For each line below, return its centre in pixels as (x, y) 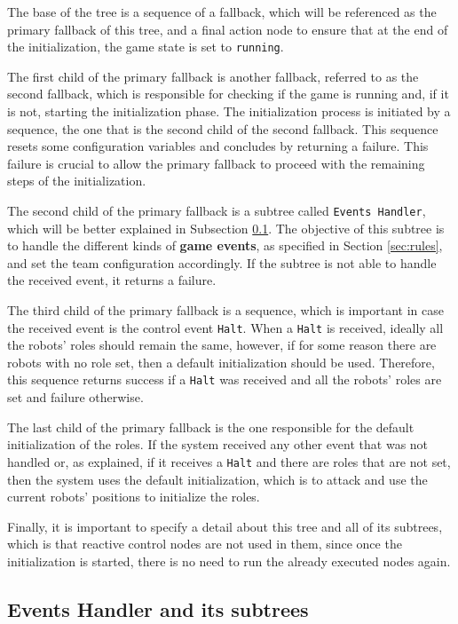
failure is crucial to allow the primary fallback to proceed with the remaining (216, 163)
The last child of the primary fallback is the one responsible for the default (211, 427)
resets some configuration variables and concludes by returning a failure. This (218, 146)
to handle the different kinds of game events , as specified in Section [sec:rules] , (225, 245)
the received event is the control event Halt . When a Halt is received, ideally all (225, 327)
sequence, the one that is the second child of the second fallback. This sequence (223, 128)
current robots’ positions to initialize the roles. (134, 497)
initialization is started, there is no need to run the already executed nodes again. (229, 561)
